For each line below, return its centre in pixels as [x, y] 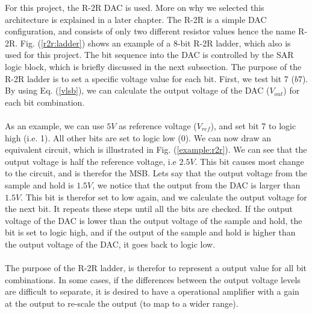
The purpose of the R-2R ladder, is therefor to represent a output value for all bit [156, 268]
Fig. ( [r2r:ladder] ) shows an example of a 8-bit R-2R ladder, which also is [155, 43]
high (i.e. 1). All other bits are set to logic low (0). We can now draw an [138, 137]
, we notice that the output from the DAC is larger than [196, 184]
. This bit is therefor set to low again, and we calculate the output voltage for [164, 197]
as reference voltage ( [158, 125]
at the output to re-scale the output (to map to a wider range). [122, 303]
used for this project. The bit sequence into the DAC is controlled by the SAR [149, 55]
